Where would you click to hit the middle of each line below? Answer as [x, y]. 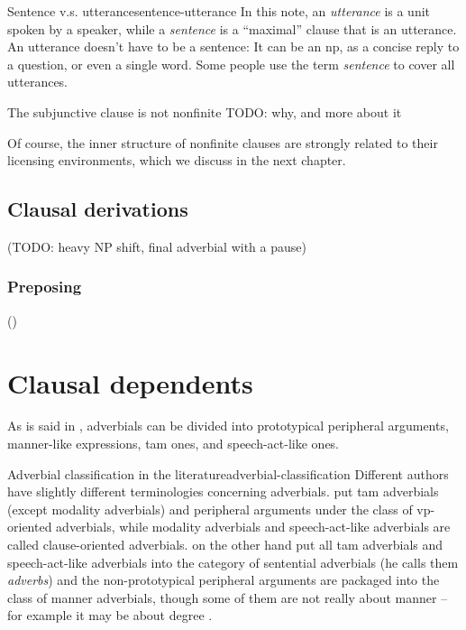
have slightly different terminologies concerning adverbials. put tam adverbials [223, 491]
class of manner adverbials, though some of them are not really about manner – [228, 597]
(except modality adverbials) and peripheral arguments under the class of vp [219, 509]
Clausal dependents [130, 382]
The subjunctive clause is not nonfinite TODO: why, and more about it [205, 111]
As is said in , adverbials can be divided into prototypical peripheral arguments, [228, 426]
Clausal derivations [98, 209]
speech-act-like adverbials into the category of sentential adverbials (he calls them [233, 562]
